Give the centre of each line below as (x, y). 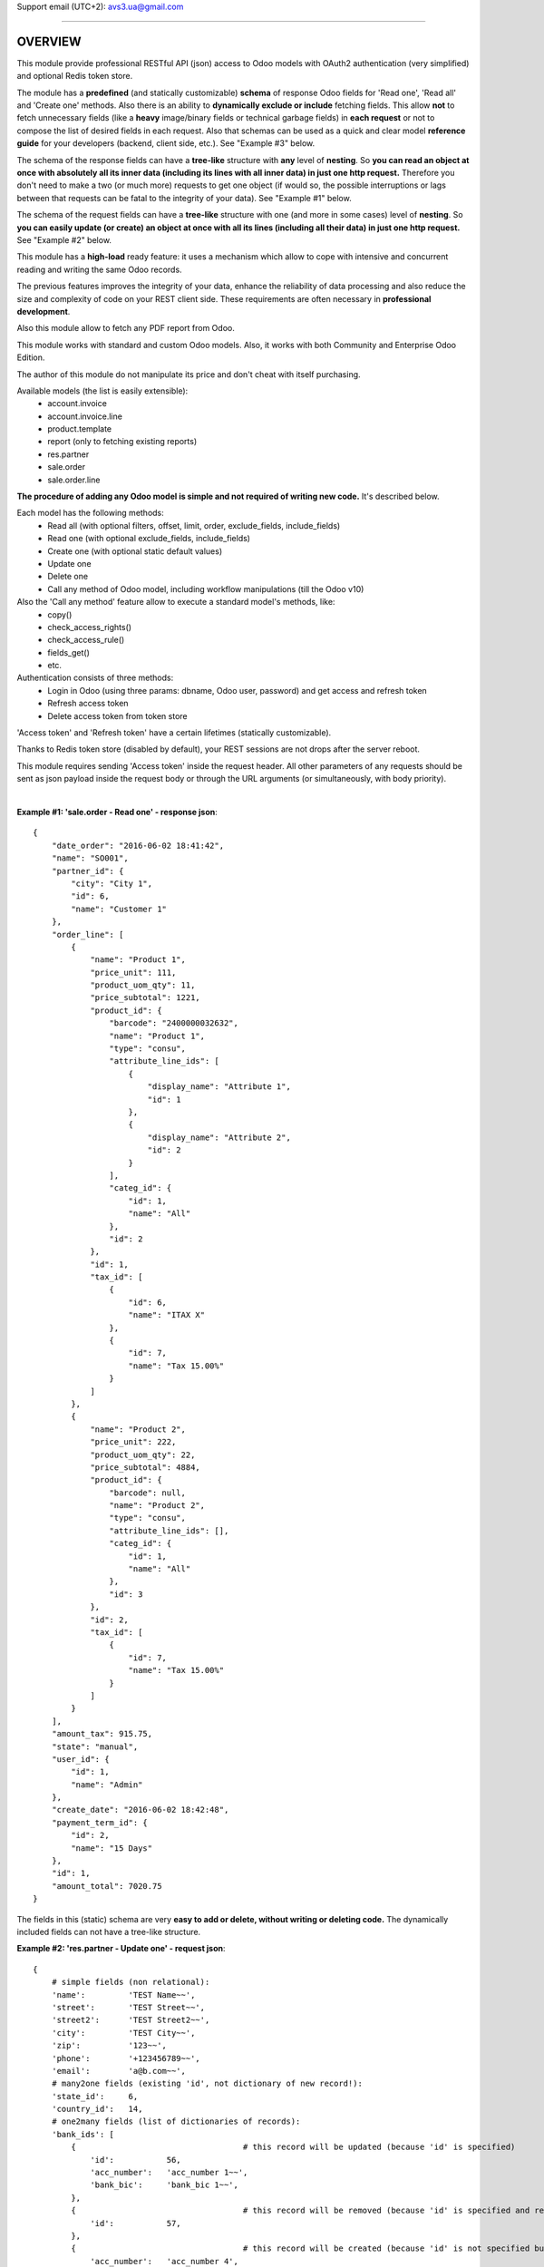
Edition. (31, 357)
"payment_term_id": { (100, 1822)
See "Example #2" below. (64, 239)
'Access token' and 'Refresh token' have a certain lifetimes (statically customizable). (174, 733)
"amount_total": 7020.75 (107, 1886)
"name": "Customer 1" (119, 909)
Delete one (68, 577)
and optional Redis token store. (75, 76)
